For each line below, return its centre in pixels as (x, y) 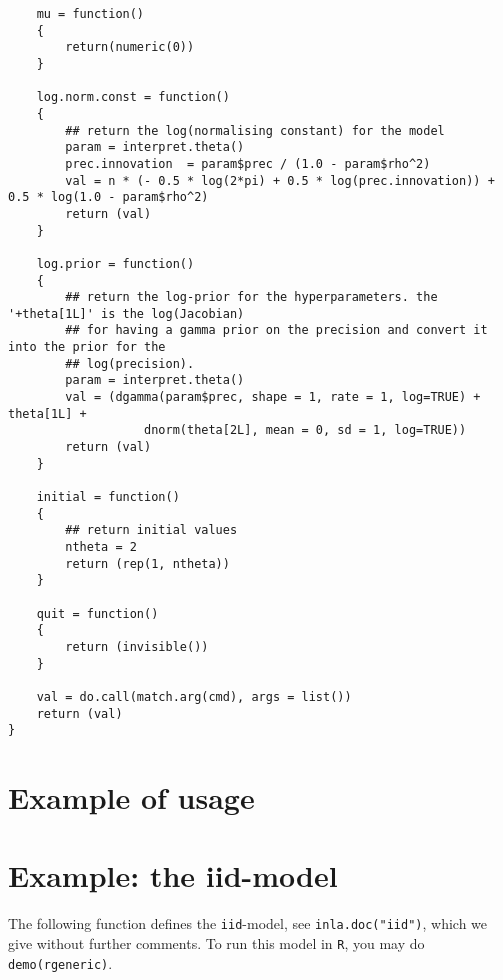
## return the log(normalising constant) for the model (255, 130)
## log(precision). (130, 363)
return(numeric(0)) (130, 47)
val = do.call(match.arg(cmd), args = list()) (194, 696)
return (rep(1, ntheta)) (147, 563)
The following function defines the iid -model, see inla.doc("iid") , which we (248, 923)
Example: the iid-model (173, 875)
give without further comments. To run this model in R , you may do (216, 943)
